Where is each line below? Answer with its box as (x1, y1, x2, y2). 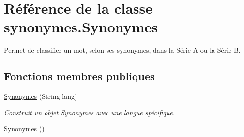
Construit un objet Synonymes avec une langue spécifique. (4, 107, 175, 117)
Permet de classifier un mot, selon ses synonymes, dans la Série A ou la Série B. (4, 45, 241, 55)
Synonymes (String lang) (4, 91, 77, 101)
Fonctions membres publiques (4, 68, 155, 83)
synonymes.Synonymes (4, 17, 158, 37)
